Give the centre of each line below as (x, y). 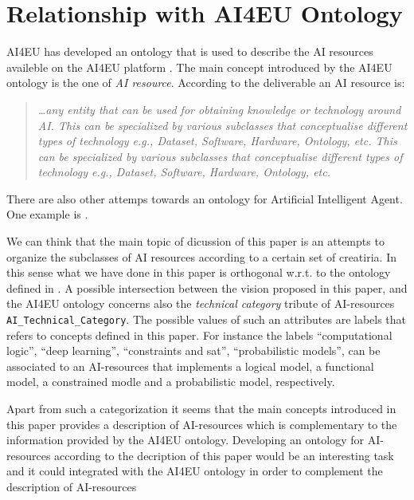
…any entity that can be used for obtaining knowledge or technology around (219, 109)
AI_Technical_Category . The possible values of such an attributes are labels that (207, 319)
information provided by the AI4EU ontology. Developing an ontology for (185, 440)
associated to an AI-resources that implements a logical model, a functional (190, 366)
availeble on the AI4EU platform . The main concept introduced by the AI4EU (199, 67)
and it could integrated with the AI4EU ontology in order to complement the (195, 471)
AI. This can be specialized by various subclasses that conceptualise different (223, 125)
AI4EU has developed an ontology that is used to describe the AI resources (190, 51)
